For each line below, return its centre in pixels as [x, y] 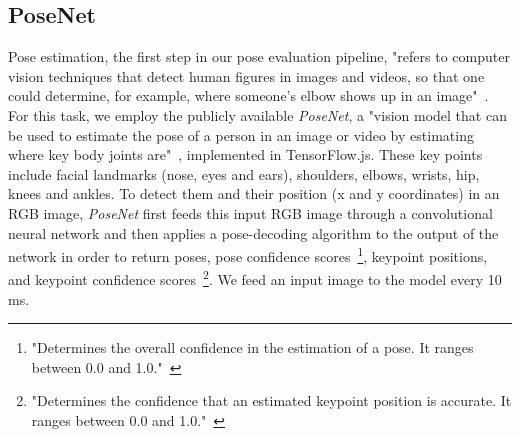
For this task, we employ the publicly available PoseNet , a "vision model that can [257, 114]
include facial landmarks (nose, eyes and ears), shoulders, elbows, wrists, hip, [244, 173]
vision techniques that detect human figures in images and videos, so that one [246, 75]
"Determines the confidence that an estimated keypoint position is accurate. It [271, 400]
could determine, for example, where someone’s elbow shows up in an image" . [248, 95]
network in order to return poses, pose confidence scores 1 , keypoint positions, [248, 254]
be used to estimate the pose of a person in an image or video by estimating [241, 134]
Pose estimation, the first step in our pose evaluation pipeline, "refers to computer [259, 56]
